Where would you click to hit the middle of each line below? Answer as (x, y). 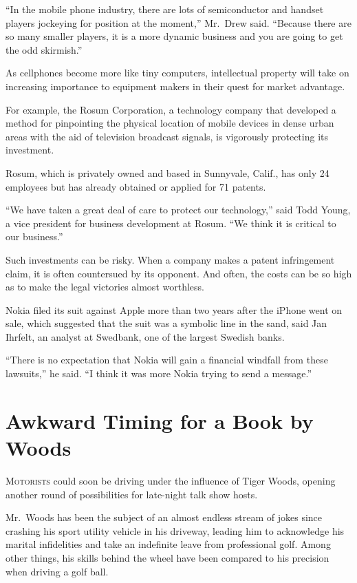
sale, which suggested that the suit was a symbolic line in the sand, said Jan (166, 323)
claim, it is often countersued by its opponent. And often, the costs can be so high (179, 273)
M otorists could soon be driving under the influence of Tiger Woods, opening (171, 480)
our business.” (34, 236)
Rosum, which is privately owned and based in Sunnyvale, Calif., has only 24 (167, 172)
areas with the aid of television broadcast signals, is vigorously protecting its (167, 136)
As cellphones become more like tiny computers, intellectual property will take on (177, 73)
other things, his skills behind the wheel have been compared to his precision (167, 557)
